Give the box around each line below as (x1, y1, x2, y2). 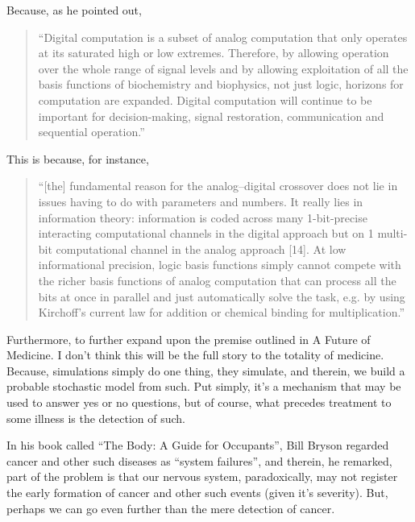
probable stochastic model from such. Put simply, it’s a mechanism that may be (6, 378, 401, 395)
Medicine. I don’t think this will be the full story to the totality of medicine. (6, 346, 384, 363)
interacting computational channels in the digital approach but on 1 (38, 225, 374, 242)
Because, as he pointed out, (6, 2, 142, 18)
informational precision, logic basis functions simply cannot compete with (38, 256, 401, 273)
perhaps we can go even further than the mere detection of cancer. (6, 499, 335, 516)
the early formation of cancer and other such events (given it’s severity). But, (6, 484, 388, 501)
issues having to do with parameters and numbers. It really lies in (38, 193, 363, 209)
